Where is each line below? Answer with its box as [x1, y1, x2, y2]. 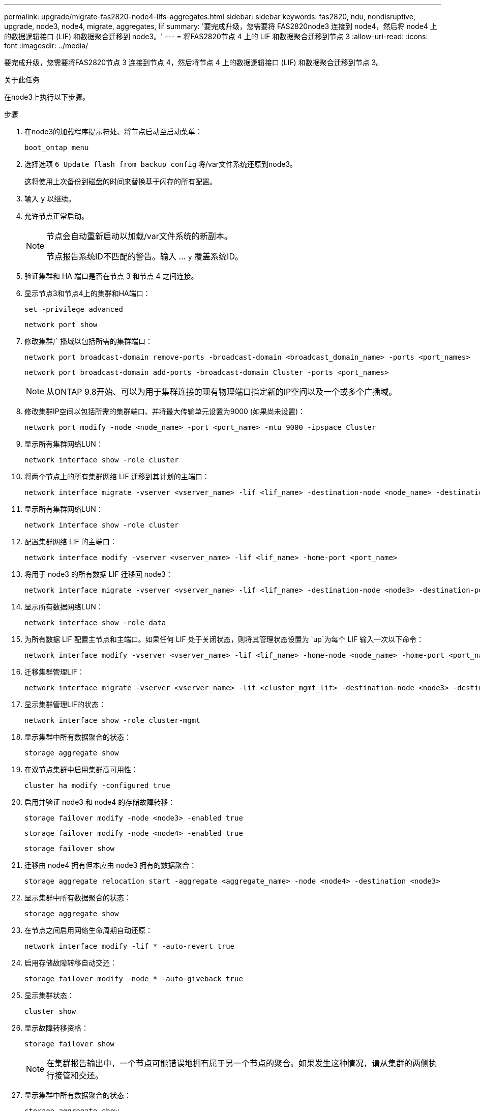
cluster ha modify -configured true [24, 781, 170, 790]
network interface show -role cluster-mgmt [24, 716, 200, 724]
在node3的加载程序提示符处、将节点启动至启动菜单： [24, 127, 203, 136]
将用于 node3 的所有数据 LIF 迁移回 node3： [24, 570, 173, 578]
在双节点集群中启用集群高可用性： [24, 765, 138, 774]
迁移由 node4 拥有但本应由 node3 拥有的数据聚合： [24, 861, 197, 869]
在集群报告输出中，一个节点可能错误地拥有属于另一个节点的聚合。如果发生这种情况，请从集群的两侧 [46, 1058, 429, 1068]
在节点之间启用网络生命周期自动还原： [24, 926, 153, 934]
